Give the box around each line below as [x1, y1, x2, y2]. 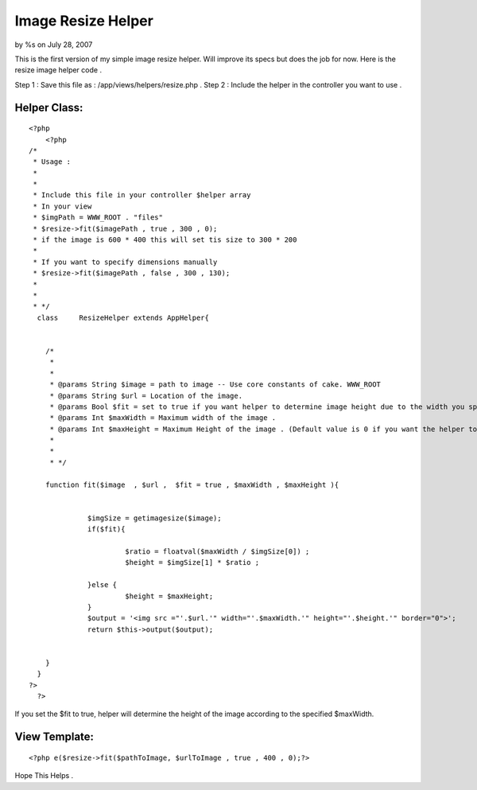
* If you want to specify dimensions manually [33, 257, 218, 267]
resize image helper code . [14, 65, 103, 75]
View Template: [14, 730, 95, 744]
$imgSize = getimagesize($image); [87, 513, 222, 523]
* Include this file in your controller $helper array [33, 191, 251, 200]
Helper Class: [14, 100, 83, 115]
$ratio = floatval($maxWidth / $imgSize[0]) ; [124, 547, 310, 556]
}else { [87, 581, 118, 590]
